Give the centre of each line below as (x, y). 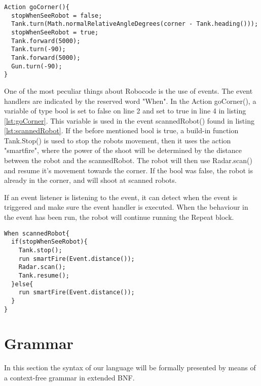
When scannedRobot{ (37, 233)
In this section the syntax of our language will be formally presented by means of (130, 368)
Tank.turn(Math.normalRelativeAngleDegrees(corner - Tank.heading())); (135, 24)
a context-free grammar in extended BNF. (69, 377)
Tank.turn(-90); (39, 49)
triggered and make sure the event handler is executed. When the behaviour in (126, 207)
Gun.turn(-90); (37, 66)
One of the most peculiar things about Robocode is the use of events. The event (128, 90)
